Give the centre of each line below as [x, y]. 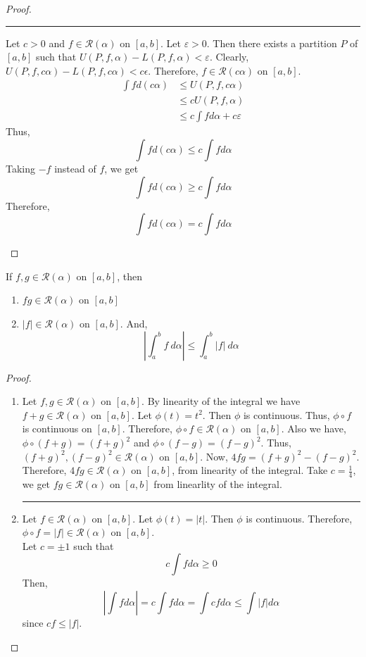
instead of [75, 169]
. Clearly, [229, 57]
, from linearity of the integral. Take [250, 470]
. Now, [214, 456]
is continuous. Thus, [286, 414]
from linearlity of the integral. [218, 484]
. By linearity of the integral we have [221, 401]
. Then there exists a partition [272, 43]
